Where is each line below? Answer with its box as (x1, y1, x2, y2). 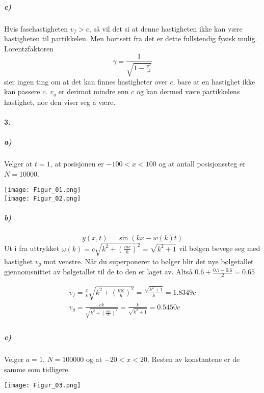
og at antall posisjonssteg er (159, 158, 246, 169)
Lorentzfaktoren (4, 43, 54, 53)
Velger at (4, 158, 33, 169)
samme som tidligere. (4, 363, 70, 374)
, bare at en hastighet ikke (173, 76, 255, 87)
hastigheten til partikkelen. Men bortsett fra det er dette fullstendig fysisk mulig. (4, 33, 257, 44)
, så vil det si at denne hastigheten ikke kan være (89, 23, 243, 34)
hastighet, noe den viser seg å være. (4, 96, 116, 107)
